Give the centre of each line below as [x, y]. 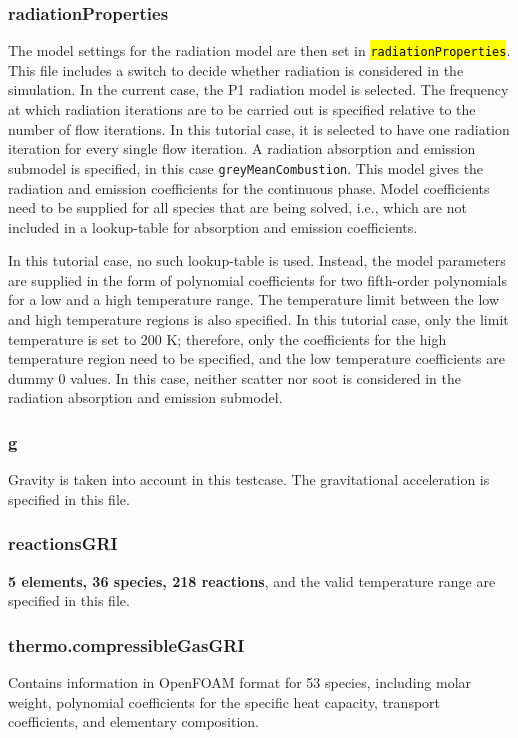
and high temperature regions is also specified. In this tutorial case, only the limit [258, 319]
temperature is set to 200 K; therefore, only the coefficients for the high [227, 338]
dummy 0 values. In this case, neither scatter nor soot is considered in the [234, 377]
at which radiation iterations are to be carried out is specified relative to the [242, 109]
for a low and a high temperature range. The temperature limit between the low [253, 299]
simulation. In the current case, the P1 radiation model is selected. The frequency [258, 89]
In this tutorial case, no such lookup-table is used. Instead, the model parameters [257, 260]
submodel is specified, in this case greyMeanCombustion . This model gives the [246, 167]
